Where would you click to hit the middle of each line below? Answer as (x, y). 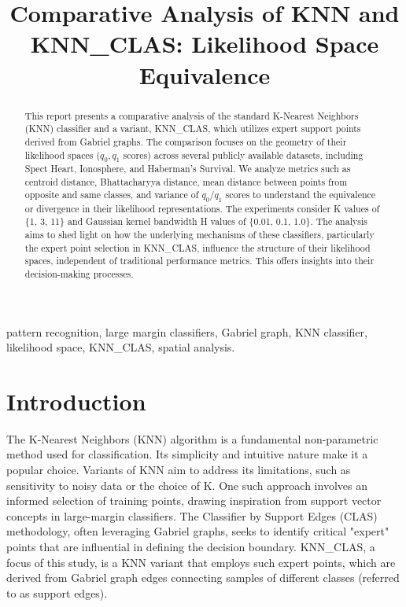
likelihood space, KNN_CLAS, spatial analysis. (121, 347)
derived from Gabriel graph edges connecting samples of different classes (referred (203, 578)
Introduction (76, 401)
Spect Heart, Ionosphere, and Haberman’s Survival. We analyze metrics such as (188, 168)
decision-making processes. (79, 273)
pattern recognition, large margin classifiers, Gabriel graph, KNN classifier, (187, 331)
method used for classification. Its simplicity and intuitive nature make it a (187, 454)
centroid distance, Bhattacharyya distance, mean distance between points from (186, 181)
